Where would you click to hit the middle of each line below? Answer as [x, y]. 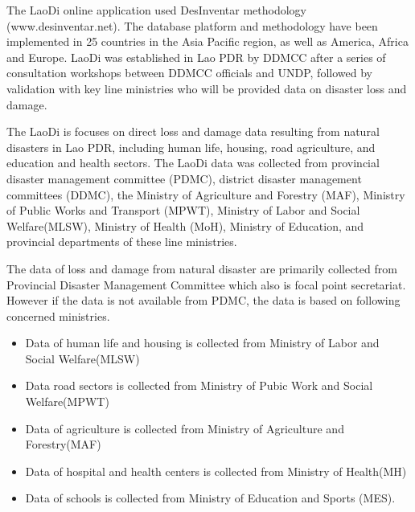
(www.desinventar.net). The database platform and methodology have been [192, 25]
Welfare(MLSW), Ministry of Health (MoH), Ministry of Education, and [185, 225]
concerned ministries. [58, 315]
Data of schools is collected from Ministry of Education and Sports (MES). [210, 498]
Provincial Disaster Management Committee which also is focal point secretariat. [206, 284]
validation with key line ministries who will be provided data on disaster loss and [207, 88]
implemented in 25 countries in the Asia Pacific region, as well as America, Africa [207, 41]
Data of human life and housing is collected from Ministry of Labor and [202, 343]
